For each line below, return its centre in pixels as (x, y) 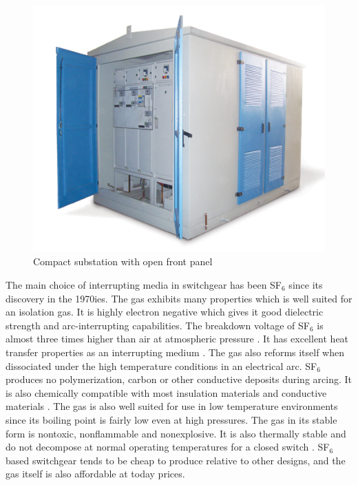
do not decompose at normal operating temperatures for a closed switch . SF (168, 447)
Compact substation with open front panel (123, 261)
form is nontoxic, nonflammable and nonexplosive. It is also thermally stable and (176, 433)
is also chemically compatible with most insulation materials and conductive (166, 392)
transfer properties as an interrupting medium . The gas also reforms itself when (175, 352)
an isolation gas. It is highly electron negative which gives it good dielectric (165, 312)
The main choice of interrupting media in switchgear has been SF (144, 285)
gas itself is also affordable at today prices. (95, 474)
